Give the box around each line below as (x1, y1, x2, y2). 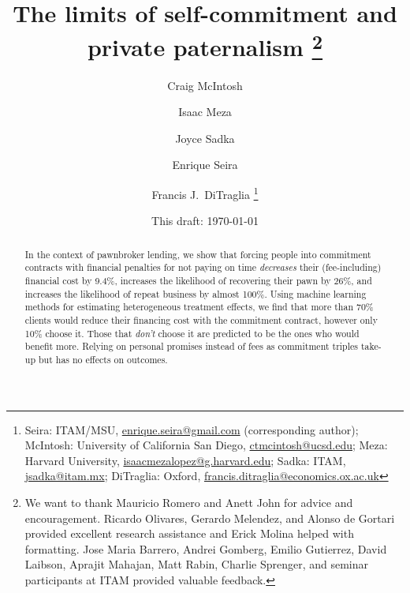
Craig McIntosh (167, 77, 243, 93)
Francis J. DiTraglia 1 (151, 184, 259, 202)
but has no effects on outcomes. (38, 352, 168, 366)
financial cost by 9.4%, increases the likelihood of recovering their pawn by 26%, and (24, 273, 372, 287)
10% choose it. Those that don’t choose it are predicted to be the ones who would (24, 326, 360, 340)
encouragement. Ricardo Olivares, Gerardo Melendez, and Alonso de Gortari (24, 509, 395, 526)
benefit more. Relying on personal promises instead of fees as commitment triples (24, 340, 358, 353)
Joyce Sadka (175, 129, 235, 146)
